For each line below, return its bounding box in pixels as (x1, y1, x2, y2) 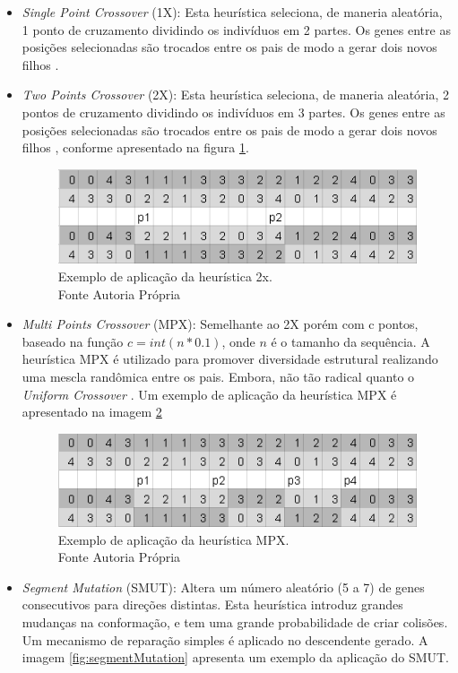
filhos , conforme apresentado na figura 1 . (22, 138, 249, 157)
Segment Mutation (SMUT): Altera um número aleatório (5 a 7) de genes (22, 577, 425, 596)
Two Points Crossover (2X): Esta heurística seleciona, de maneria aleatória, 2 (22, 85, 450, 104)
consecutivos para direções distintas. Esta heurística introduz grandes (22, 595, 403, 614)
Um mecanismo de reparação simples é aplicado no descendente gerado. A (22, 630, 428, 649)
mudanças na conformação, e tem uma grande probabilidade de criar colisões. (22, 612, 448, 631)
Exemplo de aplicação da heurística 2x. (57, 267, 272, 286)
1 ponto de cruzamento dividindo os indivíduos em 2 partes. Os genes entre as (22, 20, 451, 39)
